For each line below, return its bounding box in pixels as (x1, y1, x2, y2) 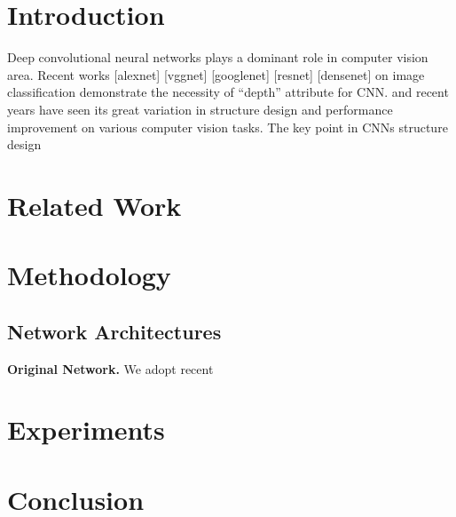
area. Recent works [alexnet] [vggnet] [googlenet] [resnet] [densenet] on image (7, 65, 425, 84)
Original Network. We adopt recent (7, 359, 214, 378)
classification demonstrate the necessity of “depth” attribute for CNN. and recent (7, 83, 449, 101)
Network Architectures (7, 317, 222, 345)
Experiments (7, 411, 165, 448)
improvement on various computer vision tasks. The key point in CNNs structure (7, 117, 448, 136)
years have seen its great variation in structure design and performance (7, 99, 393, 118)
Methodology (7, 257, 171, 293)
